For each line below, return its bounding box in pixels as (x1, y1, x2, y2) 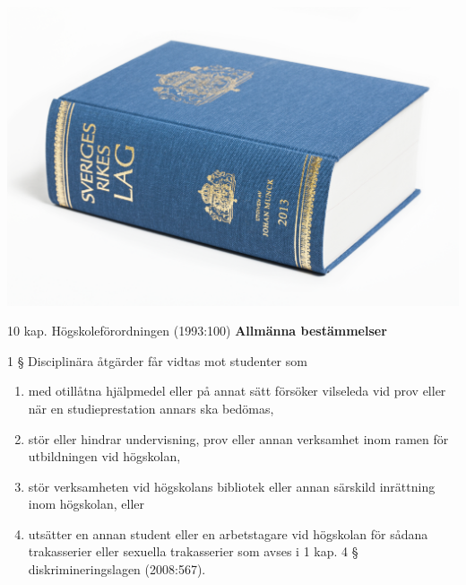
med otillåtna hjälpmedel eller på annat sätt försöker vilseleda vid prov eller (28, 381, 446, 400)
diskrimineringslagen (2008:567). (28, 560, 206, 579)
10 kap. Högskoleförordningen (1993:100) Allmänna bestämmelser (7, 321, 387, 340)
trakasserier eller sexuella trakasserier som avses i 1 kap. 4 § (28, 542, 358, 561)
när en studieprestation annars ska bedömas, (28, 398, 274, 417)
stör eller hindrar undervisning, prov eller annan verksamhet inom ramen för (28, 429, 449, 448)
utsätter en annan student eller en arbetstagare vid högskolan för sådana (28, 524, 428, 543)
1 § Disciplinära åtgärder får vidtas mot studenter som (7, 351, 307, 370)
